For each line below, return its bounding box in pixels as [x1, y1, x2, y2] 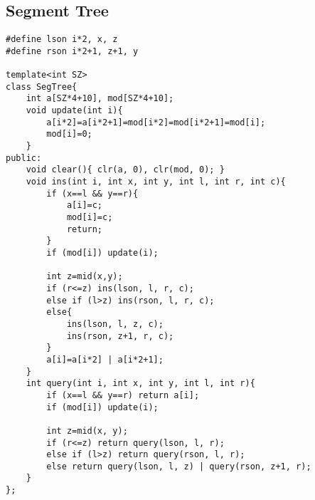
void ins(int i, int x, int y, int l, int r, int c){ [26, 177, 286, 187]
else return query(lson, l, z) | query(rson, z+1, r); [46, 461, 311, 472]
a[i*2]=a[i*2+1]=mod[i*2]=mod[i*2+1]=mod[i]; [46, 117, 266, 127]
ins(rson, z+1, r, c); [66, 330, 174, 341]
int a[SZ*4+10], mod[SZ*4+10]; [26, 93, 174, 104]
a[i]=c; [66, 200, 103, 211]
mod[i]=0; [46, 129, 92, 140]
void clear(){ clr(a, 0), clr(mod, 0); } [26, 165, 225, 175]
